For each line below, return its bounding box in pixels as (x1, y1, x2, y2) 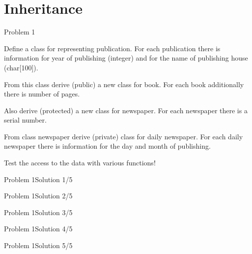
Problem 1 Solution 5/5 (4, 240, 73, 251)
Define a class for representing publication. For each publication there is (4, 43, 221, 53)
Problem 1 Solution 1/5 (4, 174, 73, 184)
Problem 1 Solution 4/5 (4, 223, 73, 234)
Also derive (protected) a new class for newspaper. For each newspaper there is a (4, 105, 248, 115)
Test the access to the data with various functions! (4, 158, 156, 168)
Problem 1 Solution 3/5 (4, 207, 73, 217)
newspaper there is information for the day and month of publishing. (4, 141, 211, 151)
